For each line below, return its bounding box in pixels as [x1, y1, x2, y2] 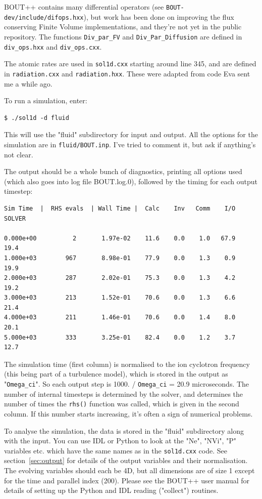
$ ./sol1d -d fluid [4, 114, 69, 121]
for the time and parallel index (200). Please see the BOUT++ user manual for [4, 475, 250, 485]
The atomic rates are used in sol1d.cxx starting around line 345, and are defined [4, 58, 256, 69]
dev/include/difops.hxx [4, 14, 84, 21]
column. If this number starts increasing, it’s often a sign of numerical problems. [4, 408, 253, 419]
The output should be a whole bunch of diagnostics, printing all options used [4, 166, 242, 177]
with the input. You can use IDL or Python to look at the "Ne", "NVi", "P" [4, 435, 237, 446]
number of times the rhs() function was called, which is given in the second [4, 398, 239, 409]
